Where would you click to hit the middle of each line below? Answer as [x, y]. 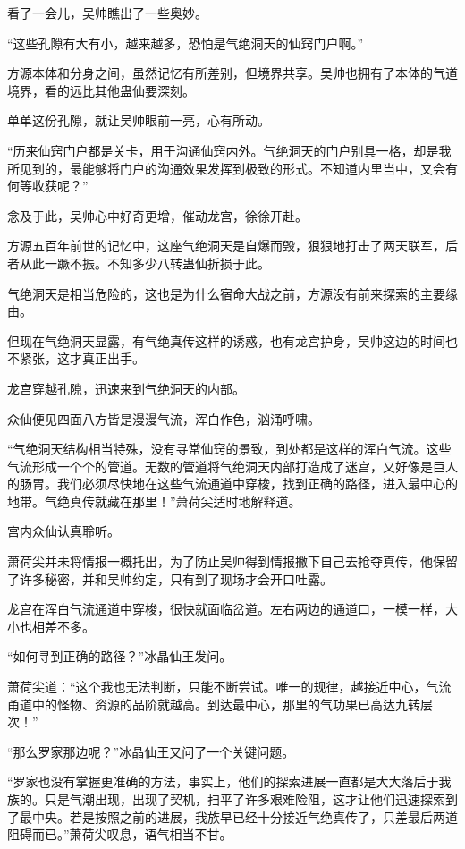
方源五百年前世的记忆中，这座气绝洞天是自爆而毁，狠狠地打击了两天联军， [226, 246]
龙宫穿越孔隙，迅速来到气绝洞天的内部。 [126, 388]
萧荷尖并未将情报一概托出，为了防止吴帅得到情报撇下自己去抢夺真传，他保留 [232, 561]
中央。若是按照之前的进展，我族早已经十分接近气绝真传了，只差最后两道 [245, 816]
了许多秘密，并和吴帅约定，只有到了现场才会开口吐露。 [170, 578]
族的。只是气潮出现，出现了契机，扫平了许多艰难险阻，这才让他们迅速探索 [226, 799]
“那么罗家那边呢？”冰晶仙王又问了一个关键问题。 [151, 751]
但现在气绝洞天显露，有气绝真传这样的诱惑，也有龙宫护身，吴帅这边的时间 [226, 340]
